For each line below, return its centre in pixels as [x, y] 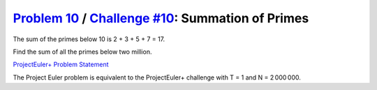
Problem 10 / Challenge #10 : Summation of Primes [161, 18]
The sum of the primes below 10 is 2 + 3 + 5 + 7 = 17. [89, 39]
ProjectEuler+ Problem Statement [61, 65]
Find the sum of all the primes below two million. [82, 52]
